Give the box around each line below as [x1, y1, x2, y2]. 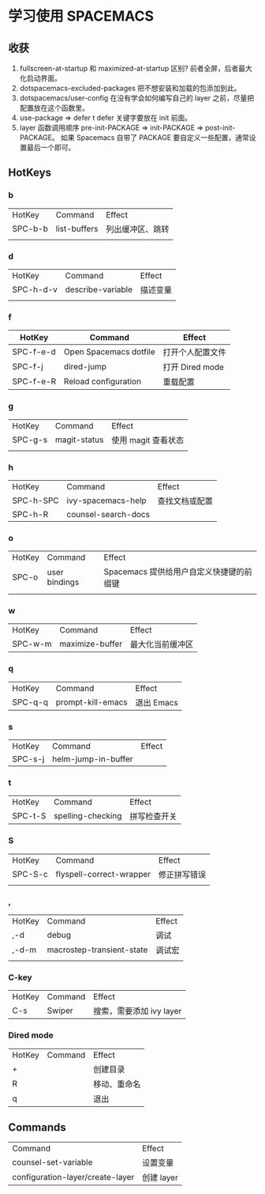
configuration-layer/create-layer [12, 1172, 135, 1183]
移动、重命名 [93, 1079, 141, 1090]
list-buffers [55, 223, 99, 234]
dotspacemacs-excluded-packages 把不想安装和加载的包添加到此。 [19, 84, 242, 93]
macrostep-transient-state [47, 944, 148, 955]
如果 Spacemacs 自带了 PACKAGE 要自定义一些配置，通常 [60, 133, 250, 142]
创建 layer [141, 1172, 179, 1183]
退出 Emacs [135, 697, 179, 708]
